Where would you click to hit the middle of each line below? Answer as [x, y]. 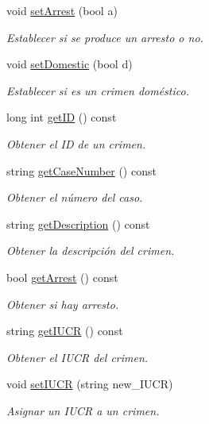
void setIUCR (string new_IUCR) [90, 384]
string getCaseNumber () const [81, 170]
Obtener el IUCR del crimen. [77, 357]
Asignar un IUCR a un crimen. [83, 410]
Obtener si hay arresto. [63, 304]
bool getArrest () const [62, 277]
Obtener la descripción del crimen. [91, 251]
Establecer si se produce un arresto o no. [105, 37]
